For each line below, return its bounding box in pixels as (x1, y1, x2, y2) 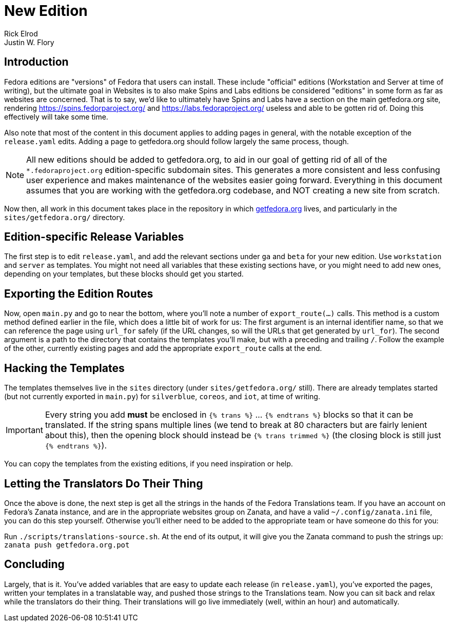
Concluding (4, 558, 65, 571)
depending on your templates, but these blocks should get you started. (4, 269, 244, 279)
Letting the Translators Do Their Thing (4, 477, 203, 490)
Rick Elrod (4, 29, 38, 38)
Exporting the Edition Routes (4, 287, 153, 300)
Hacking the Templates (4, 361, 125, 375)
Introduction (4, 55, 69, 69)
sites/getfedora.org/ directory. (4, 212, 125, 222)
